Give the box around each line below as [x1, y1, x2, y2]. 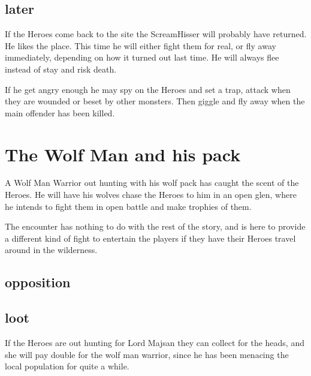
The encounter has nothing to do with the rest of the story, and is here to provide [5, 220, 306, 233]
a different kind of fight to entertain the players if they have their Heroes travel [5, 231, 296, 244]
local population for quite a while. [5, 360, 129, 372]
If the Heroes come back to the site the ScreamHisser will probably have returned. [5, 28, 307, 40]
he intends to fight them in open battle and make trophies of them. [5, 200, 252, 212]
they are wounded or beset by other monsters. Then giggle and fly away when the [5, 95, 305, 107]
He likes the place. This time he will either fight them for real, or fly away [5, 39, 276, 52]
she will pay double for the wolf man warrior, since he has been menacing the [5, 348, 289, 360]
